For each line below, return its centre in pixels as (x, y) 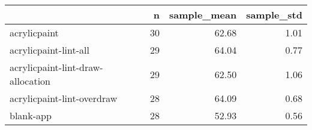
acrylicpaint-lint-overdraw (64, 98)
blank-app (31, 115)
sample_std (274, 15)
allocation (30, 81)
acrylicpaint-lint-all (49, 50)
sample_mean (203, 15)
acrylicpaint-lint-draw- (56, 67)
